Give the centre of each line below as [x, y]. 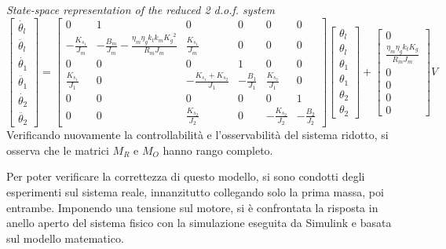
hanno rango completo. [218, 150]
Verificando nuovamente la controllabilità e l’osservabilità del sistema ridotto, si [197, 135]
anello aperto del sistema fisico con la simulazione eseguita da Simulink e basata [199, 223]
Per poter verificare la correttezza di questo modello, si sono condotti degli [186, 176]
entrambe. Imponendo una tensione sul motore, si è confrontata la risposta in [192, 207]
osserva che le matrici [58, 150]
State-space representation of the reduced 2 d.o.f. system [141, 9]
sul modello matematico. [65, 238]
